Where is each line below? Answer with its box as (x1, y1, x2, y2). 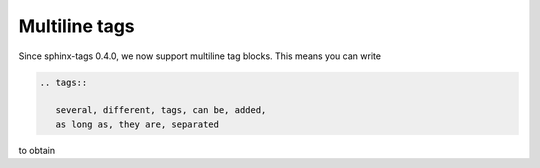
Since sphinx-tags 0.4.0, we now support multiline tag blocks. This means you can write (18, 50, 382, 62)
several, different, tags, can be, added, (55, 105, 267, 116)
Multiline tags (18, 15, 135, 37)
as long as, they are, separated (55, 118, 220, 130)
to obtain (18, 144, 55, 156)
